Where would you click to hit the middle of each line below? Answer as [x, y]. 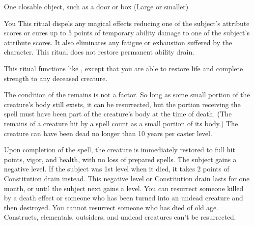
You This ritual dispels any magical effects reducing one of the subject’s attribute [127, 23]
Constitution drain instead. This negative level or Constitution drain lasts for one [127, 178]
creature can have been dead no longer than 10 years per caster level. [108, 133]
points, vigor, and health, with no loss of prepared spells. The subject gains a [120, 159]
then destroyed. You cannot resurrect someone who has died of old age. [111, 207]
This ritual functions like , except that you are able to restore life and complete [124, 68]
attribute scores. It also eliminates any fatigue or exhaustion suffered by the [118, 42]
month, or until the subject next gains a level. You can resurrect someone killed [124, 188]
